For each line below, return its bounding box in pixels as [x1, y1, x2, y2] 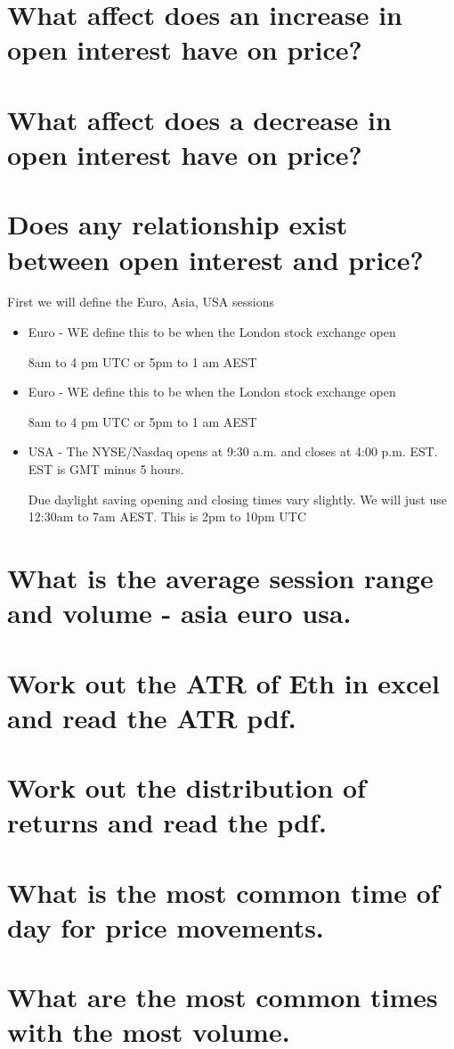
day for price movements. [7, 908, 324, 945]
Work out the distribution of [7, 769, 366, 806]
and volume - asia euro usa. [7, 594, 352, 631]
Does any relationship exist [7, 206, 348, 242]
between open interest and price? [7, 241, 424, 277]
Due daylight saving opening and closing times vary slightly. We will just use [28, 489, 447, 508]
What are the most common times [7, 979, 438, 1015]
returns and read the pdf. [7, 804, 327, 840]
